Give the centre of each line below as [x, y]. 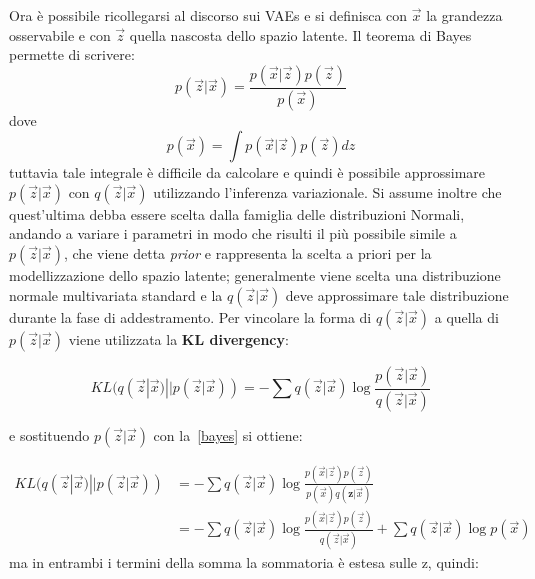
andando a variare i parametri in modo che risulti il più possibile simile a [233, 233]
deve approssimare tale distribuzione [397, 294]
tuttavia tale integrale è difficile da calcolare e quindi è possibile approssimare [247, 172]
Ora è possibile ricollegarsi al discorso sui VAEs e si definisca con [208, 15]
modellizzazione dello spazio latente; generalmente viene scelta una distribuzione [255, 275]
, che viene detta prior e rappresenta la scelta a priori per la [247, 253]
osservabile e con [60, 34]
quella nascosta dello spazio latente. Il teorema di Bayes [300, 34]
